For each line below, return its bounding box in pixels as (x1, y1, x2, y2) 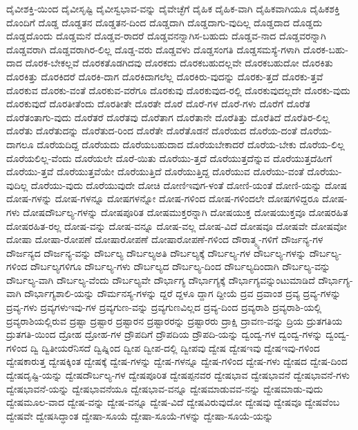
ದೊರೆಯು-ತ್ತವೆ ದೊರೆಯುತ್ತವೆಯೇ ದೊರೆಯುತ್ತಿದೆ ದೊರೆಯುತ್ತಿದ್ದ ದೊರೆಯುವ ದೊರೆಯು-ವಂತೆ (6, 164, 304, 179)
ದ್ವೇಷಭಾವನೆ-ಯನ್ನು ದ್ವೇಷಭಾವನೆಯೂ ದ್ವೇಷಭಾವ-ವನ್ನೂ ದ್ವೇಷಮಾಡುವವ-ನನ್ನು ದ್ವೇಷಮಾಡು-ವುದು (6, 381, 323, 395)
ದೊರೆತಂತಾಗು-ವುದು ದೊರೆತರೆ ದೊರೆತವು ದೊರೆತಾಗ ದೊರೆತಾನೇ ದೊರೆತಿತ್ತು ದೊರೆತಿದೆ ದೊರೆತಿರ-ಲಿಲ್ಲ (6, 109, 330, 124)
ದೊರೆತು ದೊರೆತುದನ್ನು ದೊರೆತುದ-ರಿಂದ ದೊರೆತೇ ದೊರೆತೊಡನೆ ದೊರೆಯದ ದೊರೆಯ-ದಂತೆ (6, 123, 297, 138)
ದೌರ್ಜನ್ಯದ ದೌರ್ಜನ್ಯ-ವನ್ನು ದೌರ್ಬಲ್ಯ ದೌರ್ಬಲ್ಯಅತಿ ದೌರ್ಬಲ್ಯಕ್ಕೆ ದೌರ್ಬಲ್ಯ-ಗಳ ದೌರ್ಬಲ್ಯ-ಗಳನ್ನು (6, 245, 307, 260)
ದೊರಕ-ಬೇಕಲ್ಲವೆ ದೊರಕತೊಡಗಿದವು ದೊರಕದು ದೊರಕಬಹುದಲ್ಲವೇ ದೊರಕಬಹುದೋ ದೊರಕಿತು (25, 55, 333, 70)
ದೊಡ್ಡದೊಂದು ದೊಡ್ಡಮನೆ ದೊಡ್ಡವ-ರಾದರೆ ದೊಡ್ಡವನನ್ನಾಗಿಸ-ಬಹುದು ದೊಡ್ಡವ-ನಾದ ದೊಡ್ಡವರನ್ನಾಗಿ (6, 28, 326, 43)
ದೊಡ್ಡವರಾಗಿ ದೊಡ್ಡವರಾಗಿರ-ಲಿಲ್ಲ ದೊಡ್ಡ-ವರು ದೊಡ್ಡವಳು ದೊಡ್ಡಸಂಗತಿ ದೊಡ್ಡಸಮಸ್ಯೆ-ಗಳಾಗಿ (6, 42, 300, 56)
